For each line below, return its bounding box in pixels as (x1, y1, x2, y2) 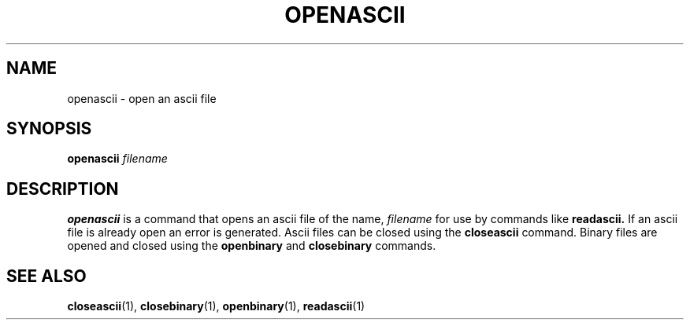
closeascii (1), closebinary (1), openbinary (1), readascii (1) (67, 299, 365, 313)
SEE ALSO (6, 266, 87, 286)
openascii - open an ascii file (67, 91, 217, 105)
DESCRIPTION (6, 178, 119, 199)
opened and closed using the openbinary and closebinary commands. (67, 239, 436, 253)
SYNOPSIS (6, 119, 92, 139)
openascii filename (67, 152, 168, 166)
